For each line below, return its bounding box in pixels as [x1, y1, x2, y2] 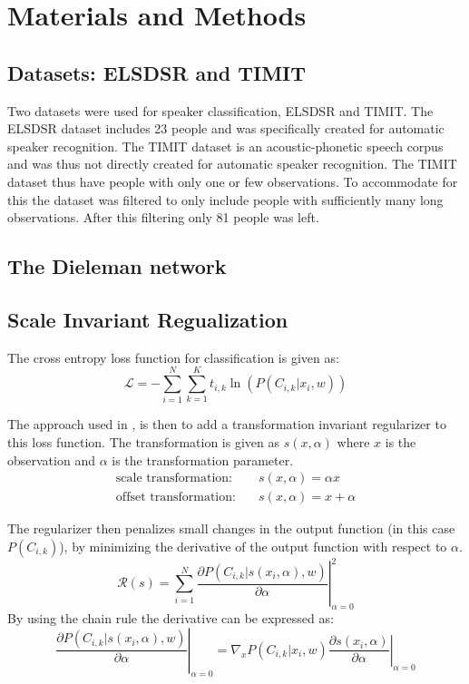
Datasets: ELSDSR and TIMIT [7, 58, 307, 86]
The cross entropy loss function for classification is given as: [7, 347, 339, 366]
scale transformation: [115, 472, 233, 485]
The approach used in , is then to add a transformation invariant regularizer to [7, 415, 446, 434]
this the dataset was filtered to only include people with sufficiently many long [7, 190, 444, 209]
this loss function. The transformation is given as [7, 433, 279, 452]
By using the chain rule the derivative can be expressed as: [7, 609, 334, 628]
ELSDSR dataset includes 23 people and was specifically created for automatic [7, 119, 445, 138]
